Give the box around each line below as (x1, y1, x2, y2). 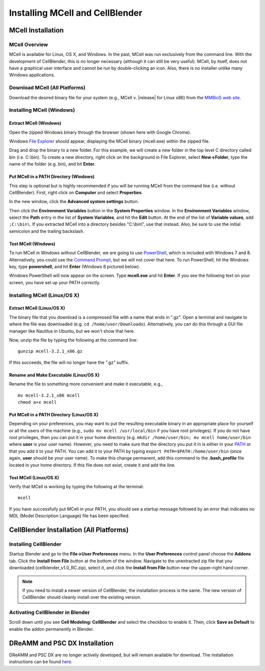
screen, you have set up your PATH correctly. (9, 279, 101, 285)
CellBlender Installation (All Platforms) (9, 526, 129, 534)
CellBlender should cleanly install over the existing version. (22, 594, 142, 600)
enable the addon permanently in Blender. (9, 626, 94, 632)
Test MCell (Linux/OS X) (9, 474, 59, 480)
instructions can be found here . (9, 659, 73, 665)
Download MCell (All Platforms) (9, 84, 86, 91)
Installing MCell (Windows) (9, 107, 76, 114)
